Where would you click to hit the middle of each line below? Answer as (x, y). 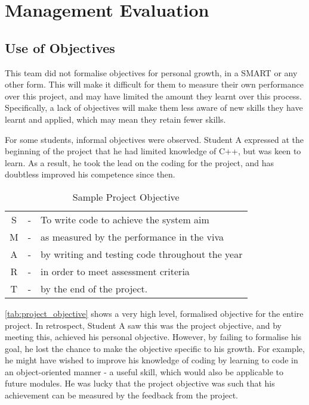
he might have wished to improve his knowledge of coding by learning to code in (152, 360)
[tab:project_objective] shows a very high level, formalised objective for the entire (154, 313)
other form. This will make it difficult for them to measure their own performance (154, 84)
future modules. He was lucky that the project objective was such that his (140, 383)
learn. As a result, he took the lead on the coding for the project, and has (140, 162)
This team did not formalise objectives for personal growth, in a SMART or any (151, 72)
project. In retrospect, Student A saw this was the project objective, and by (143, 325)
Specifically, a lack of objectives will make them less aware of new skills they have (154, 108)
